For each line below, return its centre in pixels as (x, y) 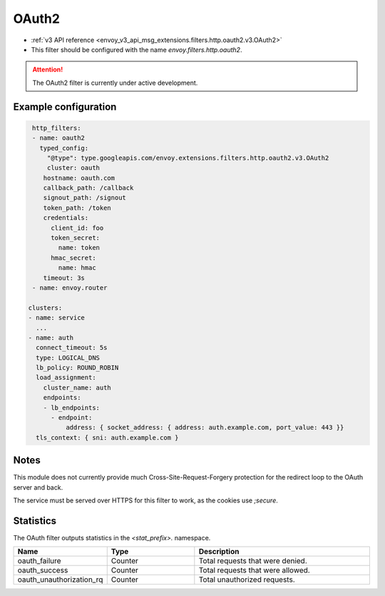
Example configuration (65, 107)
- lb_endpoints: (71, 408)
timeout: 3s (64, 278)
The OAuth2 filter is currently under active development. (115, 83)
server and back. (38, 487)
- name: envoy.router (70, 288)
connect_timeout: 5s (72, 348)
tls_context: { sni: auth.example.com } (107, 438)
